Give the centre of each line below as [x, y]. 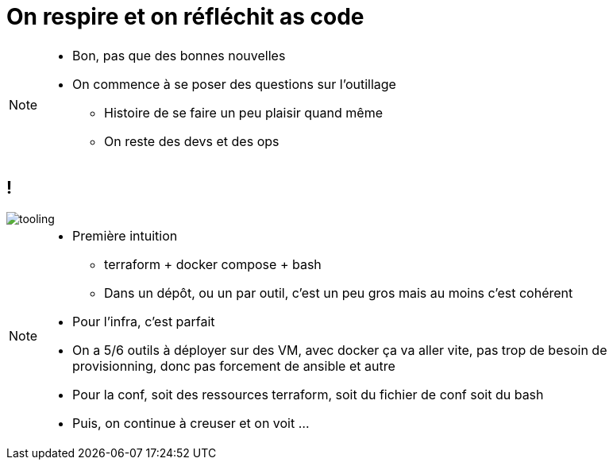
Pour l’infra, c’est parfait [144, 321]
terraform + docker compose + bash [213, 264]
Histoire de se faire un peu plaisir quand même [243, 112]
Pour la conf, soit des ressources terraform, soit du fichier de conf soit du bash [308, 394]
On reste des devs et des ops [192, 141]
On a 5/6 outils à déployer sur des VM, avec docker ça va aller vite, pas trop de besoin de [340, 350]
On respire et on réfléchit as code [185, 17]
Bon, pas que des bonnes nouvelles [179, 55]
